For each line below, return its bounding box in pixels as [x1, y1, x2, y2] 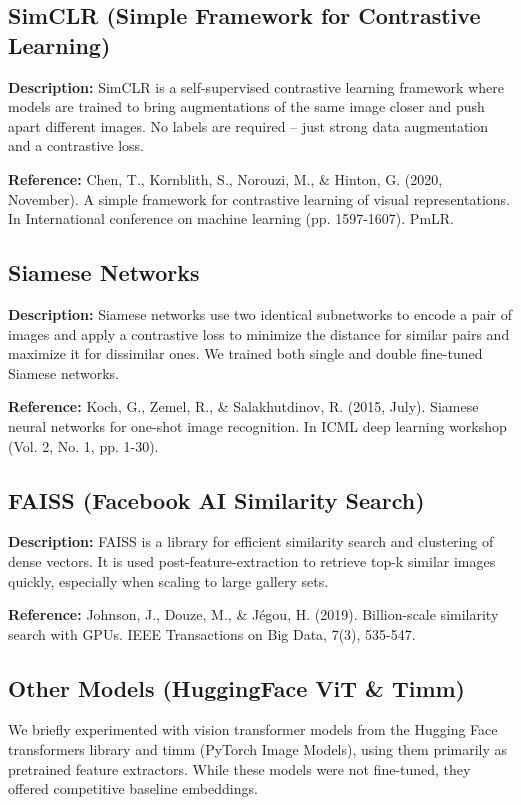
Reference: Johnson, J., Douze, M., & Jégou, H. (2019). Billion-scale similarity [8, 604, 499, 625]
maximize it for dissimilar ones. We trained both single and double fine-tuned [8, 343, 483, 364]
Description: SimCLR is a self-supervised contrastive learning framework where [8, 76, 504, 97]
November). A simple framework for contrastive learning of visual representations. [8, 188, 510, 209]
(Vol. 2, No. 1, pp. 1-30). [8, 435, 159, 456]
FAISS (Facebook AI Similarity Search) [8, 484, 425, 515]
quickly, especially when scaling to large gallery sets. [8, 570, 329, 591]
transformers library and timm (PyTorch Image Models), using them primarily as [8, 739, 508, 760]
